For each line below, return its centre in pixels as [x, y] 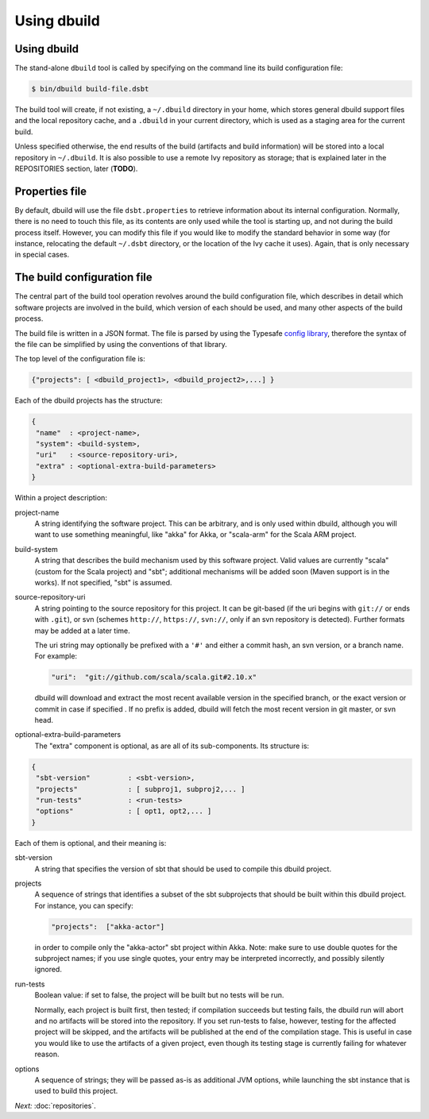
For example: [56, 656]
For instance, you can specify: [84, 905]
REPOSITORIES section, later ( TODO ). [76, 168]
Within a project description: [61, 498]
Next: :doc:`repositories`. [56, 1105]
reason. [47, 1054]
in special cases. [42, 255]
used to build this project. [76, 1091]
